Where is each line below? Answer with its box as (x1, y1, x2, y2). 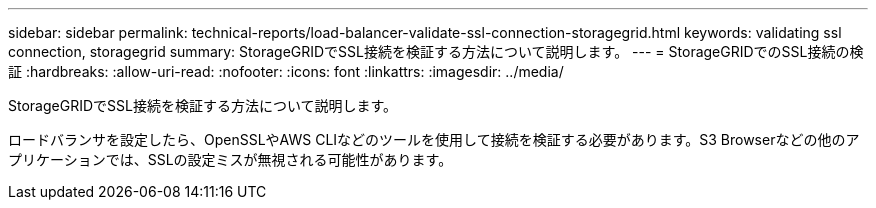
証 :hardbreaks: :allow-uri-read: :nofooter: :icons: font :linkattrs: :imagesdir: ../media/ (8, 63, 564, 80)
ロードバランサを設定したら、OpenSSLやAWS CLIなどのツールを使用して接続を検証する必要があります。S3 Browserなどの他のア (8, 131, 860, 148)
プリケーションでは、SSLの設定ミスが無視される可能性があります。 (8, 151, 453, 168)
